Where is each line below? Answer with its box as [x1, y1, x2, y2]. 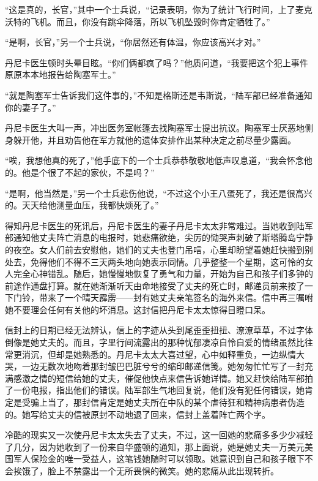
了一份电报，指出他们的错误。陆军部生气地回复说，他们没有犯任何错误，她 [5, 384, 305, 396]
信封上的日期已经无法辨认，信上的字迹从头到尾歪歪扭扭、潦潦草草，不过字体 [5, 324, 313, 336]
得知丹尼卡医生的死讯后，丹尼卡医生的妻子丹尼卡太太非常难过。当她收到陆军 [5, 219, 313, 232]
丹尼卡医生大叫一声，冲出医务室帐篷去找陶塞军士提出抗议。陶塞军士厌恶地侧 [5, 121, 313, 134]
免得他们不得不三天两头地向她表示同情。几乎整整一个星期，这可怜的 [30, 255, 305, 268]
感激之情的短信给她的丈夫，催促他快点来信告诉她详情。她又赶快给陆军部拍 [13, 371, 313, 384]
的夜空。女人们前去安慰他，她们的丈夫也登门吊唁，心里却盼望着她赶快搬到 [5, 243, 305, 256]
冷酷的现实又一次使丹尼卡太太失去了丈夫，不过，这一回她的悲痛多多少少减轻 [5, 428, 313, 441]
